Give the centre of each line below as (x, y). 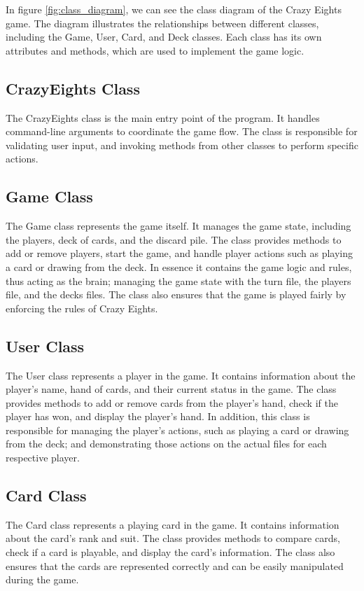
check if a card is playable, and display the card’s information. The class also (170, 552)
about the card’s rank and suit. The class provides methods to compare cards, (173, 538)
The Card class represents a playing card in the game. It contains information (173, 524)
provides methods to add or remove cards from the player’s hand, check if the (172, 402)
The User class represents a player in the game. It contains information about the (181, 375)
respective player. (43, 458)
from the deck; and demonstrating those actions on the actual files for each (166, 444)
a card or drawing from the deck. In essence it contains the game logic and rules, (179, 266)
